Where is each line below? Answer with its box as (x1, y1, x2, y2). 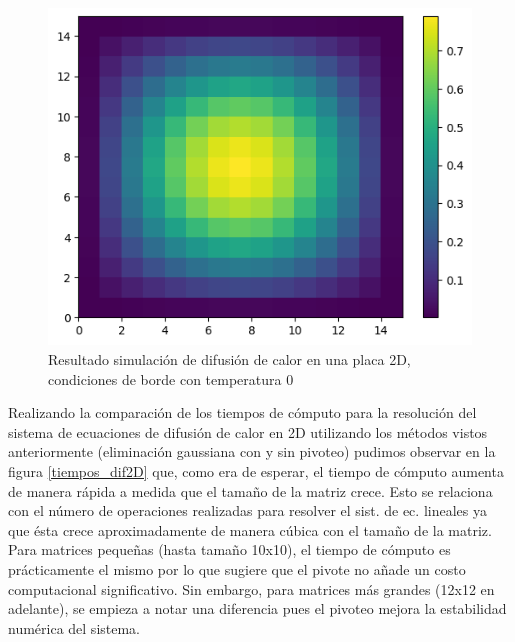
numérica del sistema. (8, 617, 141, 638)
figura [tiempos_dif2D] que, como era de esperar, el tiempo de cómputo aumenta (8, 460, 504, 481)
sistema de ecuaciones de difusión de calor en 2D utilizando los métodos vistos (8, 421, 488, 442)
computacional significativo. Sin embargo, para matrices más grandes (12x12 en (8, 578, 495, 599)
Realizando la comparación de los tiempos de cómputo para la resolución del (8, 402, 477, 423)
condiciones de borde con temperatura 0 (48, 368, 294, 389)
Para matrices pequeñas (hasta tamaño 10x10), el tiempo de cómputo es (8, 539, 451, 560)
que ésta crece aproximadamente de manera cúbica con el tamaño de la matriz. (8, 519, 492, 540)
